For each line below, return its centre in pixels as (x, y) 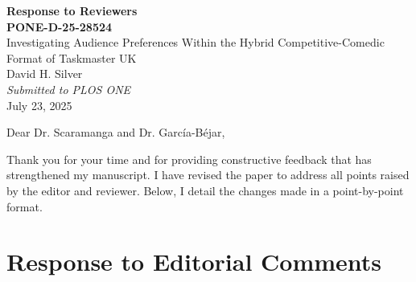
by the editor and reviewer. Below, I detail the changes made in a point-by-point (205, 190)
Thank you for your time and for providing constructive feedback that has (189, 159)
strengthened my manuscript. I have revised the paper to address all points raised (208, 175)
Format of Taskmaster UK (72, 57)
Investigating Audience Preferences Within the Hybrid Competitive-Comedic (196, 42)
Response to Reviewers (72, 10)
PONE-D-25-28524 (60, 26)
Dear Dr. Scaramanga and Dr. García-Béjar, (116, 132)
